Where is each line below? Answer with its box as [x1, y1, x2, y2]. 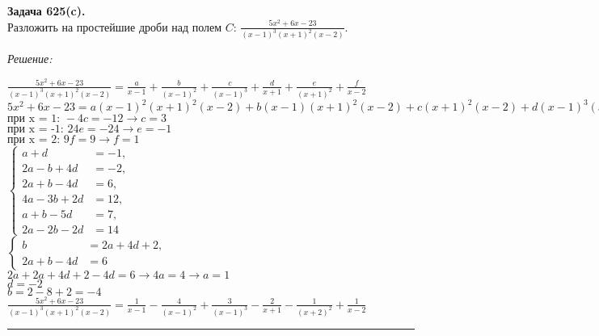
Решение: [7, 50, 53, 67]
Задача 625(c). [7, 2, 86, 19]
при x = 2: [7, 134, 61, 146]
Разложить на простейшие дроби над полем [7, 18, 222, 35]
